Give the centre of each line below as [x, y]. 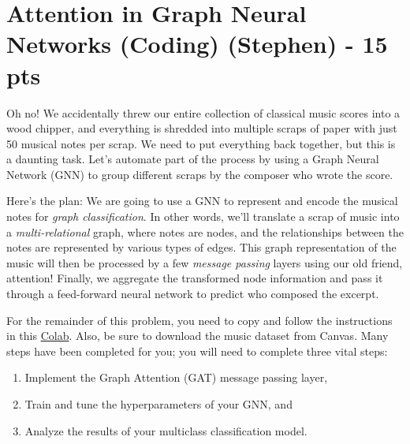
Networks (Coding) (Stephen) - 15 [197, 44]
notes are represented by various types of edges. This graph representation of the [201, 247]
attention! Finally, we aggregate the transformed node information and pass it [195, 278]
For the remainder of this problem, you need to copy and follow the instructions [199, 320]
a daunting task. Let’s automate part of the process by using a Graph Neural [193, 159]
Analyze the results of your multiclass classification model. [166, 430]
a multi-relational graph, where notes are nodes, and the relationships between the [205, 231]
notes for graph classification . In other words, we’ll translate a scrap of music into [203, 216]
